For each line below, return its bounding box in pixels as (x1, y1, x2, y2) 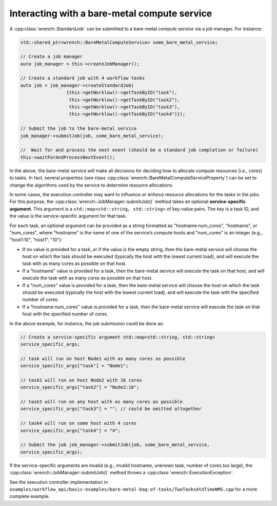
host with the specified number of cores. (22, 311, 109, 317)
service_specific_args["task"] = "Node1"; (20, 363, 129, 369)
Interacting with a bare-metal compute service (9, 8, 212, 19)
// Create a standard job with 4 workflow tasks (20, 75, 145, 81)
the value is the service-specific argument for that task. (9, 213, 127, 219)
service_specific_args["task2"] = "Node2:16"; (20, 384, 140, 390)
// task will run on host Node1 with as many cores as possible (20, 355, 186, 362)
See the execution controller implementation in (9, 479, 108, 485)
